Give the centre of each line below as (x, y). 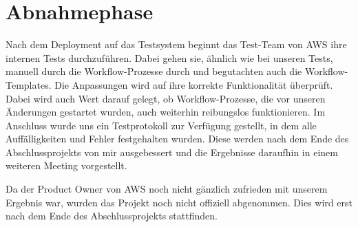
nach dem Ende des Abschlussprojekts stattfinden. (112, 216)
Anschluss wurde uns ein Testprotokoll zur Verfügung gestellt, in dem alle (161, 125)
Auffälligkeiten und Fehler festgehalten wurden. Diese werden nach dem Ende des (177, 139)
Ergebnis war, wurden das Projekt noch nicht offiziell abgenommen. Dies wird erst (179, 202)
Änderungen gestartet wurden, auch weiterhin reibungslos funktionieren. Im (166, 112)
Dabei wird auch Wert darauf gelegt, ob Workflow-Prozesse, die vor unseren (166, 98)
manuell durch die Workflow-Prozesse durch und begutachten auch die (154, 71)
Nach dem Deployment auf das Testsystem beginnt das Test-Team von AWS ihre (176, 44)
